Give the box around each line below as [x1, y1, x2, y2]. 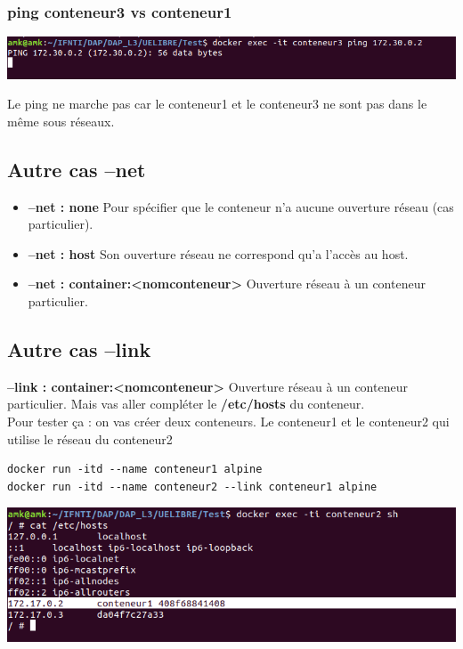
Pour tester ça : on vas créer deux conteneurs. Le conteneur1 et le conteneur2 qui [7, 411, 450, 430]
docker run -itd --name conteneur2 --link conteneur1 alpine [7, 480, 378, 493]
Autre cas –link [7, 335, 151, 362]
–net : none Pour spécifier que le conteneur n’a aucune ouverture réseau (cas [28, 197, 454, 215]
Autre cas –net [7, 155, 146, 183]
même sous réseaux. [7, 111, 115, 130]
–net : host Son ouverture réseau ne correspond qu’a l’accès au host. [28, 244, 409, 263]
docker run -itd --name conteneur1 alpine [7, 463, 263, 476]
